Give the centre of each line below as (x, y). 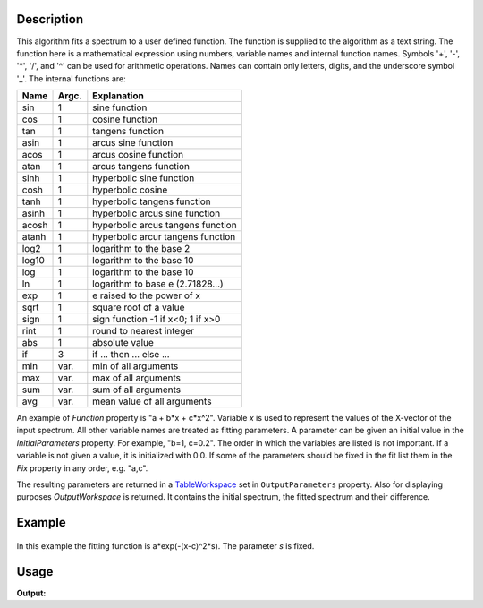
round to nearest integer (144, 331)
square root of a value (139, 307)
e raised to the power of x (147, 295)
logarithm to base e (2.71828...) (158, 284)
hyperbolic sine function (144, 178)
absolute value (123, 343)
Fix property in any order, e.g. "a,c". (82, 468)
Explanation (119, 96)
